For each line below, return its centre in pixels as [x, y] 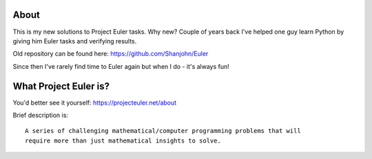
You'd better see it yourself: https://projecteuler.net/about [95, 103]
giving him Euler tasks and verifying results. [75, 41]
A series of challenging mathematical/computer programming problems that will [163, 131]
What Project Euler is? [61, 86]
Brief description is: [41, 115]
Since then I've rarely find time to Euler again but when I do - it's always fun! [121, 66]
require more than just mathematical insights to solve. [123, 140]
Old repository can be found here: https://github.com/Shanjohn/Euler [111, 54]
